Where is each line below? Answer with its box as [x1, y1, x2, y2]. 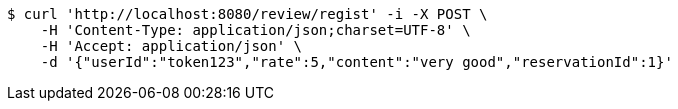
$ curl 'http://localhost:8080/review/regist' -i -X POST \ [7, 6, 488, 22]
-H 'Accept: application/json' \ [40, 38, 303, 54]
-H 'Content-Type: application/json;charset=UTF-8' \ [40, 22, 471, 38]
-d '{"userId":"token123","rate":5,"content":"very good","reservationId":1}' [40, 54, 673, 70]
